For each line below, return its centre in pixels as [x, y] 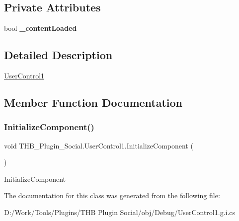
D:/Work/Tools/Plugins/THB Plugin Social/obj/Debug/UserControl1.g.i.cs [120, 212]
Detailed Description [58, 55]
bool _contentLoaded [40, 28]
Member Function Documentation [93, 102]
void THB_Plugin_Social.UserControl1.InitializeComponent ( [99, 145]
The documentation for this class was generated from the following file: [112, 195]
